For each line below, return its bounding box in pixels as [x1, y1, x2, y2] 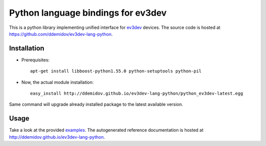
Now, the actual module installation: [21, 79, 94, 85]
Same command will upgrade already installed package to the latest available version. [9, 101, 183, 107]
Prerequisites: [21, 57, 50, 63]
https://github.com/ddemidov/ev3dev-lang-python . [9, 31, 113, 37]
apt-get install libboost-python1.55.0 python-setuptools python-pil [30, 69, 202, 74]
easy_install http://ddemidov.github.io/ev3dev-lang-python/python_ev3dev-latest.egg [30, 91, 243, 97]
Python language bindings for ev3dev [9, 7, 167, 18]
